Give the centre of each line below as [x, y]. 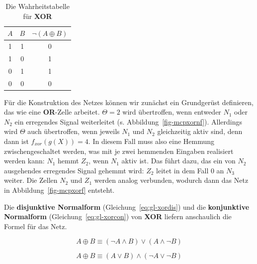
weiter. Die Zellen [31, 180]
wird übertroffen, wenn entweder [172, 112]
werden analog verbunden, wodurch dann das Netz [171, 180]
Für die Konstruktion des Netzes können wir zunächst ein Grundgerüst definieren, [129, 102]
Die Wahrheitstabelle [38, 6]
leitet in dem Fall [182, 170]
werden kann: [24, 161]
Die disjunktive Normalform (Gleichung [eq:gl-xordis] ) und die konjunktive [127, 206]
